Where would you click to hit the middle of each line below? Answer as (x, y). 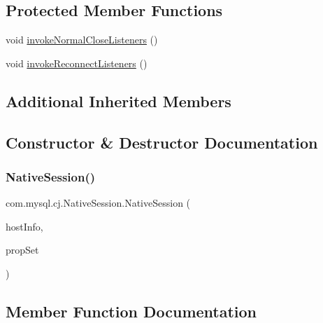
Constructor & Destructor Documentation (162, 142)
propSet (22, 250)
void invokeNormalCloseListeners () (82, 40)
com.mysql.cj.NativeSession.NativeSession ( (98, 203)
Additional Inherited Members (119, 101)
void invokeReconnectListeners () (77, 63)
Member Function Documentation (131, 311)
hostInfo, (24, 226)
